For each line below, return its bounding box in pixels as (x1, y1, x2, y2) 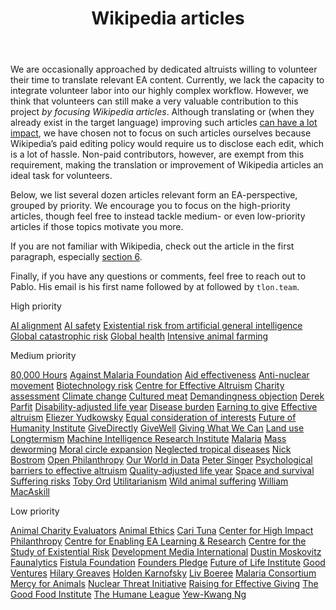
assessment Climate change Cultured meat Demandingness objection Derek (10, 390, 325, 402)
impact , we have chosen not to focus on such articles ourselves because (10, 127, 312, 139)
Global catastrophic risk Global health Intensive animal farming (10, 330, 269, 342)
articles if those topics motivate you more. (10, 221, 184, 233)
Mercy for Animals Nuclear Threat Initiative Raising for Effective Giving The (10, 578, 319, 590)
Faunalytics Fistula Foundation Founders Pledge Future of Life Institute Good (10, 557, 326, 569)
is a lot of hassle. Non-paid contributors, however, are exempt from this (10, 148, 305, 161)
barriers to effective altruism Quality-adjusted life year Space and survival (10, 465, 315, 477)
